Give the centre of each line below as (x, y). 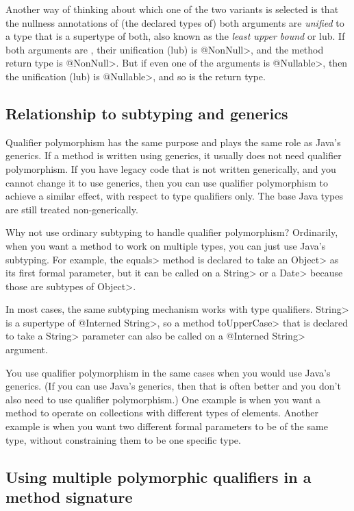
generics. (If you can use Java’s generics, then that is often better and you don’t (173, 386)
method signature (69, 497)
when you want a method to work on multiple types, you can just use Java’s (166, 245)
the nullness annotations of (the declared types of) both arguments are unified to (175, 22)
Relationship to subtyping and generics (147, 113)
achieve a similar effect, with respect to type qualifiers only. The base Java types (174, 196)
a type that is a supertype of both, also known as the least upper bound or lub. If (175, 36)
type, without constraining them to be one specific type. (123, 439)
